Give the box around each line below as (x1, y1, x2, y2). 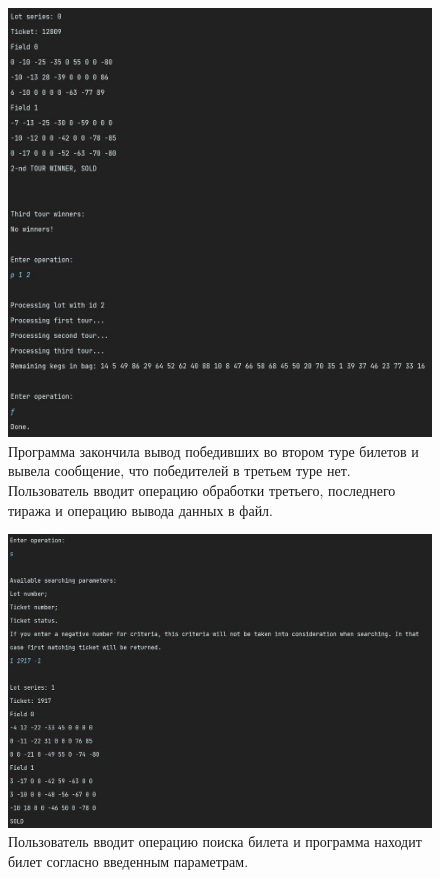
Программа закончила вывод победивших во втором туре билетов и (8, 440, 419, 461)
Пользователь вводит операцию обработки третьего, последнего (8, 479, 396, 500)
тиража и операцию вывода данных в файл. (8, 499, 273, 520)
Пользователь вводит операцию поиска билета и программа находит (8, 831, 422, 852)
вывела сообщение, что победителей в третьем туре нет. (8, 460, 351, 481)
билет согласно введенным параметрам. (8, 850, 249, 871)
